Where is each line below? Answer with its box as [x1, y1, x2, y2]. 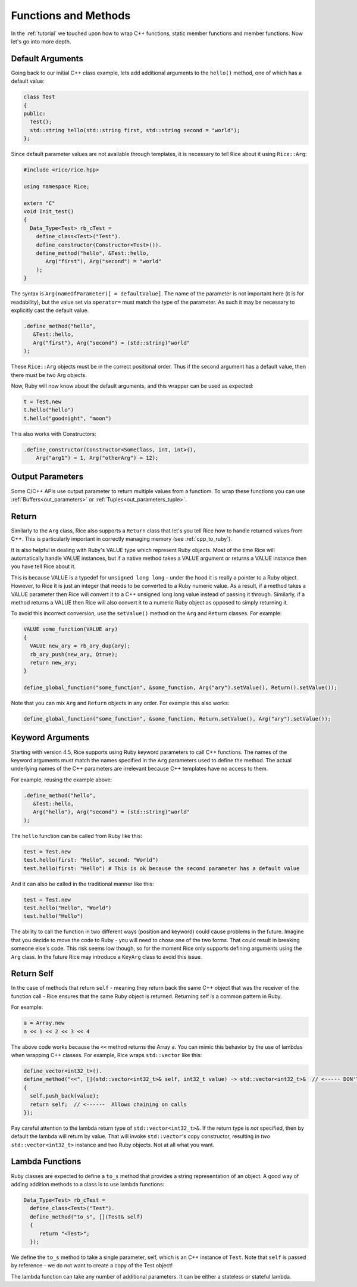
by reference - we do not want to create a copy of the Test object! [11, 1262, 173, 1269]
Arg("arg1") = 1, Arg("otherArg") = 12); [36, 454, 159, 462]
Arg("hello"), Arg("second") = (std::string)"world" [33, 809, 190, 815]
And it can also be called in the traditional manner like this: [11, 880, 154, 887]
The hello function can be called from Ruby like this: [11, 832, 143, 839]
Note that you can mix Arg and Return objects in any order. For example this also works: [11, 700, 230, 707]
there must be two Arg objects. [11, 371, 87, 378]
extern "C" [23, 200, 55, 207]
